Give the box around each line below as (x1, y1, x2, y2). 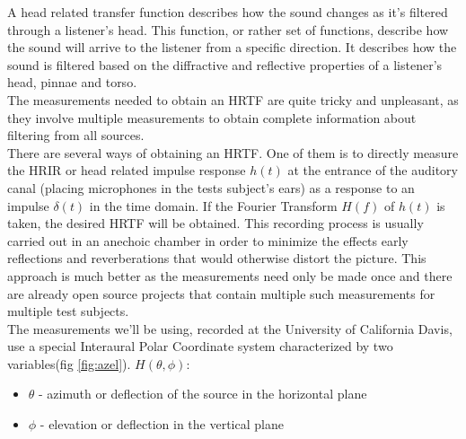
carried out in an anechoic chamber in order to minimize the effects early (7, 231, 409, 250)
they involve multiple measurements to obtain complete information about (7, 108, 417, 127)
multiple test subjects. (7, 302, 129, 320)
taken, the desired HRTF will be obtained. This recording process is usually (7, 214, 424, 233)
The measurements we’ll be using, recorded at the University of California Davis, (7, 319, 453, 338)
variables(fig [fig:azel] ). (7, 354, 131, 373)
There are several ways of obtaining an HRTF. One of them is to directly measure (7, 143, 459, 162)
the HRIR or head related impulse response (7, 161, 246, 180)
